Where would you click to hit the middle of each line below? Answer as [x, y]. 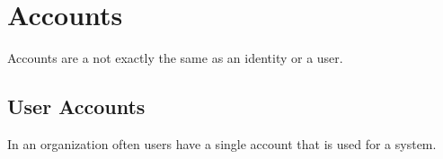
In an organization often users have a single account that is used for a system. [222, 143]
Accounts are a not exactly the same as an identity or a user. [175, 58]
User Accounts [76, 106]
